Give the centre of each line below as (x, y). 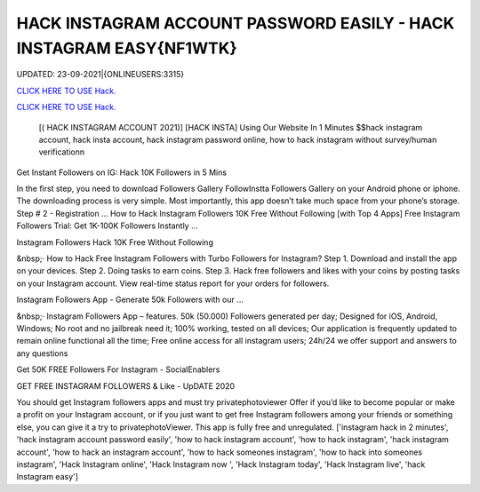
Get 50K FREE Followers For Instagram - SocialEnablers (118, 369)
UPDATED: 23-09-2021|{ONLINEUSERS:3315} (100, 75)
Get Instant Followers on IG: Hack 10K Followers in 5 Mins (121, 172)
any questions (42, 353)
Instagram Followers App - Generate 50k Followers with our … (130, 300)
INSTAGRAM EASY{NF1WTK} (127, 48)
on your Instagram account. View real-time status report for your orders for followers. (173, 283)
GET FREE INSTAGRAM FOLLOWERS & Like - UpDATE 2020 (126, 385)
